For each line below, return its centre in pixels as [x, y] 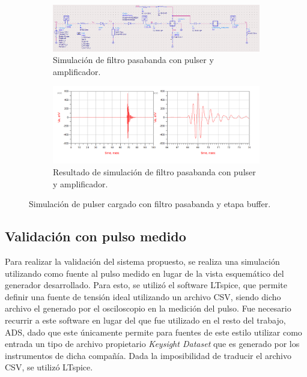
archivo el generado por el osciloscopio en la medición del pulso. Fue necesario [148, 308]
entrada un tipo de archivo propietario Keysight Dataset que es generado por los [152, 344]
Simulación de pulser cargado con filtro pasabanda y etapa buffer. [150, 204]
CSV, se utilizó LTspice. [49, 367]
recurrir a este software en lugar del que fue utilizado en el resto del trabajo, [145, 320]
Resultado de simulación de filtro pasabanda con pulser [154, 171]
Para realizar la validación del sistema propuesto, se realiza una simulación [142, 261]
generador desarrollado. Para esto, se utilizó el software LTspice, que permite [146, 285]
